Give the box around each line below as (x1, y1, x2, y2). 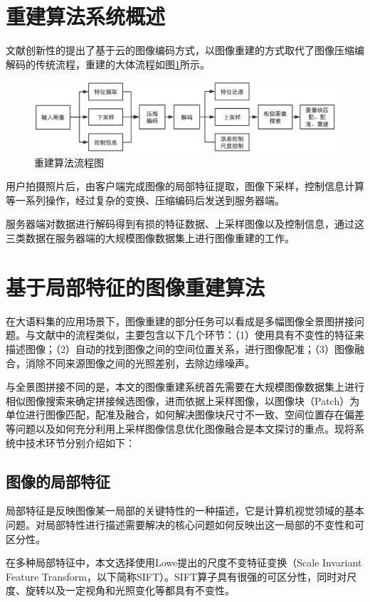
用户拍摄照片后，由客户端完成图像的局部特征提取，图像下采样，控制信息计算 (6, 179, 364, 194)
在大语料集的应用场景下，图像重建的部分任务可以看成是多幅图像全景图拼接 (6, 313, 354, 328)
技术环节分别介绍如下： (25, 435, 135, 450)
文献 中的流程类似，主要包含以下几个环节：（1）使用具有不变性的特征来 (35, 327, 364, 342)
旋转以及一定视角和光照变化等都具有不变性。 (25, 583, 235, 598)
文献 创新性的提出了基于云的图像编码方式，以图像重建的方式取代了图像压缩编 (6, 43, 364, 58)
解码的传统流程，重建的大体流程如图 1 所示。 (6, 56, 210, 71)
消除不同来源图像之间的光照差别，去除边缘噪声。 (25, 355, 255, 370)
